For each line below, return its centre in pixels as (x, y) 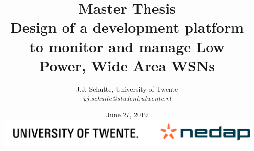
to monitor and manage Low (127, 46)
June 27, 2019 (127, 114)
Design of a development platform (127, 27)
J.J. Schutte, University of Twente (127, 88)
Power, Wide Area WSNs (127, 65)
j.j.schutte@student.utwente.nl (127, 98)
